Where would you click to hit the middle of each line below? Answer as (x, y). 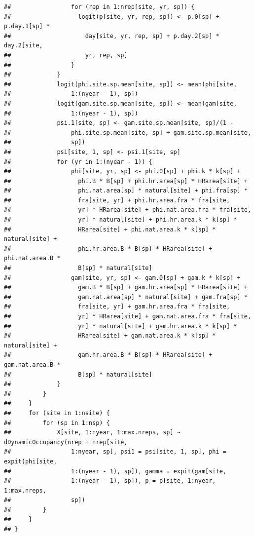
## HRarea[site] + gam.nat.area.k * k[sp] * (110, 336)
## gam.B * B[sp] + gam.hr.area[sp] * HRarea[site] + (126, 287)
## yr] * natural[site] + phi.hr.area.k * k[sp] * (121, 220)
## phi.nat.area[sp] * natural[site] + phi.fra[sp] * (126, 191)
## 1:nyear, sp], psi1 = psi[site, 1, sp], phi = (115, 452)
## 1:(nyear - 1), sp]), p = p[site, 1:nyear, (110, 481)
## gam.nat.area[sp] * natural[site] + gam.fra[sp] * (126, 297)
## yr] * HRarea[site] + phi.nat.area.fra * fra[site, (128, 210)
